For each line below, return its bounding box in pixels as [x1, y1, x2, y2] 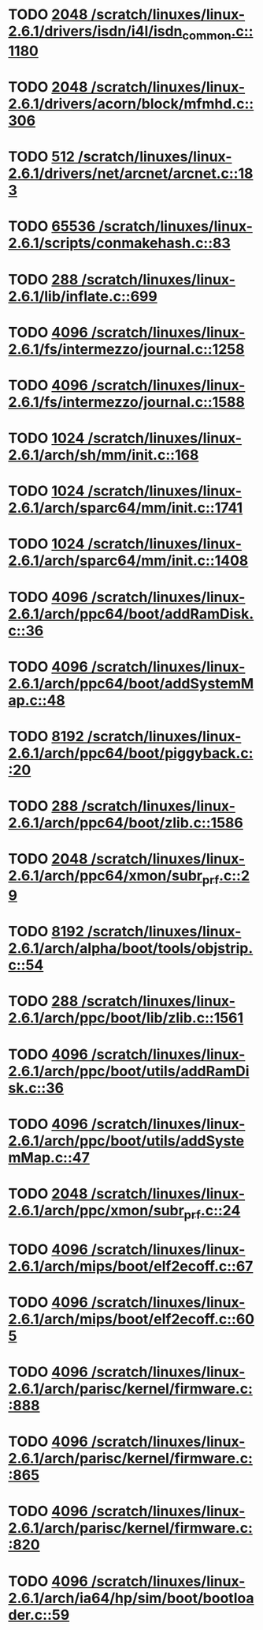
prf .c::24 [183, 1201, 241, 1222]
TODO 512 [8, 148, 75, 166]
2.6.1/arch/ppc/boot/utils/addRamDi [8, 1062, 250, 1080]
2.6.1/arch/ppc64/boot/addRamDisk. [8, 604, 254, 623]
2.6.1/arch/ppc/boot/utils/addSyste [8, 1131, 245, 1150]
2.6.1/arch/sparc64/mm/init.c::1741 [8, 499, 243, 517]
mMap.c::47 [8, 1148, 91, 1166]
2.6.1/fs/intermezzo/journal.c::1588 [8, 393, 246, 411]
